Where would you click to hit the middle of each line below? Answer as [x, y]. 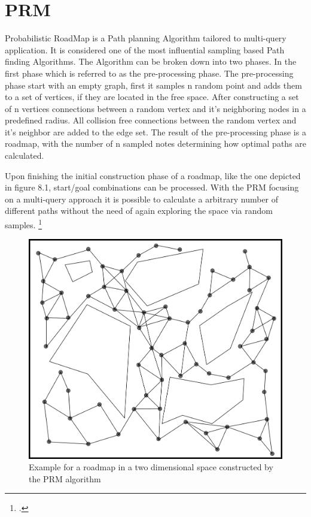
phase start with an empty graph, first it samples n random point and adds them [153, 85]
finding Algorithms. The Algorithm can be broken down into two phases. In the [151, 61]
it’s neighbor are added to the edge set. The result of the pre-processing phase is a [155, 131]
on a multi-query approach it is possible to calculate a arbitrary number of [142, 199]
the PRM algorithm [65, 478]
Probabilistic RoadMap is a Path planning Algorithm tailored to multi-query [146, 38]
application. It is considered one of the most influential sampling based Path [145, 49]
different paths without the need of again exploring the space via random [139, 211]
